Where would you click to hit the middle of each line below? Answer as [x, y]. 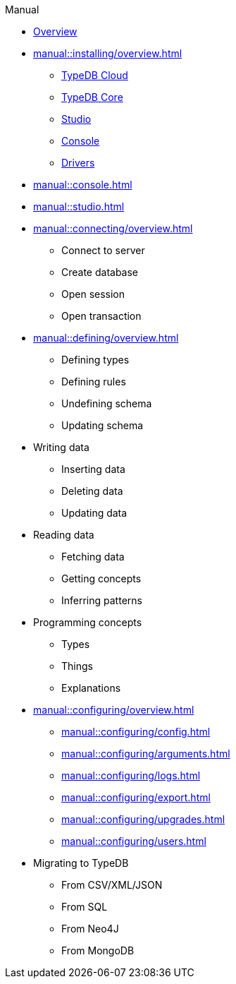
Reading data [64, 535]
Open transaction [101, 316]
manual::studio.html [79, 206]
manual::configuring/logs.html [131, 775]
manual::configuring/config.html [136, 732]
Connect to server [103, 250]
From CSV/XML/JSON [112, 885]
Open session [93, 294]
